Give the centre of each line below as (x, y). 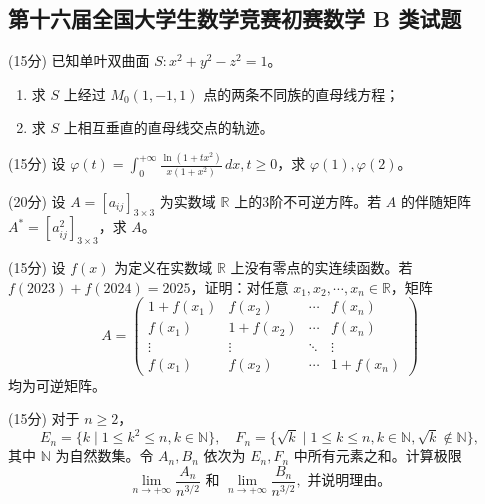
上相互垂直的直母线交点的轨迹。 (168, 127)
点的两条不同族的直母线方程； (301, 93)
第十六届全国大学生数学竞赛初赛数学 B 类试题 (235, 18)
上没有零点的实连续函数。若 (321, 267)
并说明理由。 (349, 481)
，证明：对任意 (239, 286)
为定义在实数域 (163, 267)
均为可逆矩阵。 (57, 384)
